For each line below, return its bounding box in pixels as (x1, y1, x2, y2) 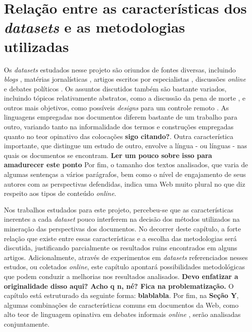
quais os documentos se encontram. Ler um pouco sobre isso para (4, 150, 212, 160)
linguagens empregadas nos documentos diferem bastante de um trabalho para (4, 112, 237, 122)
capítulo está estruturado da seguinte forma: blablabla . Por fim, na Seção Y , (4, 290, 239, 300)
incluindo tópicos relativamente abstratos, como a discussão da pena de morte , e (4, 93, 246, 103)
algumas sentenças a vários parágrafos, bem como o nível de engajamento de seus (4, 169, 246, 179)
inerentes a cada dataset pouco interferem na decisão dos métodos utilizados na (4, 214, 240, 224)
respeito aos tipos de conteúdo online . (4, 188, 116, 198)
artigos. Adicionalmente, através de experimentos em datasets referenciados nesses (4, 252, 248, 262)
